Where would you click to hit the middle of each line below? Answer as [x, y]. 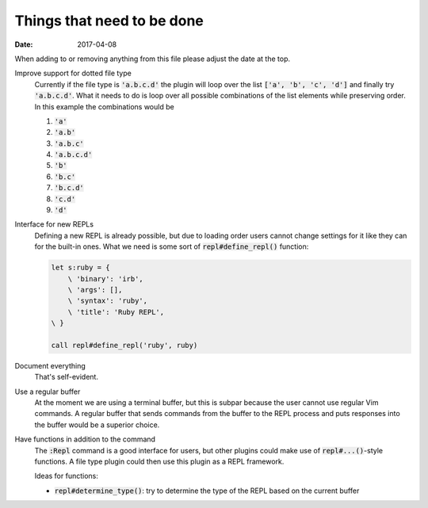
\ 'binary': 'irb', [106, 279]
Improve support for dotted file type [73, 73]
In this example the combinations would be [104, 106]
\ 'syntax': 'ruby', [108, 301]
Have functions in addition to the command [85, 439]
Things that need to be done [109, 21]
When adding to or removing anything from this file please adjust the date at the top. [153, 59]
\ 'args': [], [95, 290]
